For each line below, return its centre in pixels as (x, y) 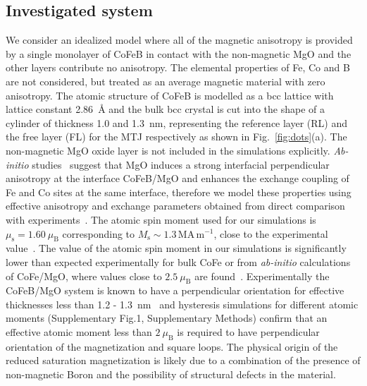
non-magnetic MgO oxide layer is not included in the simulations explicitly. (168, 150)
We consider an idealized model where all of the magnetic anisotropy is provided (179, 40)
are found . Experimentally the (262, 276)
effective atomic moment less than (79, 332)
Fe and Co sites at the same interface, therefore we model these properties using (179, 192)
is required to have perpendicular (248, 332)
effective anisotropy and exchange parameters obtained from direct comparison (175, 206)
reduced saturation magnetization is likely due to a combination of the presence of (183, 360)
